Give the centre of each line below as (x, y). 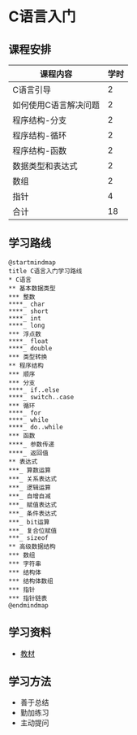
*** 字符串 (25, 563)
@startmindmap (32, 262)
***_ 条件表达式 (33, 513)
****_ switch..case (41, 397)
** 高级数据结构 (32, 546)
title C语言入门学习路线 (45, 271)
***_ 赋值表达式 (33, 505)
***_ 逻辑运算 (30, 487)
